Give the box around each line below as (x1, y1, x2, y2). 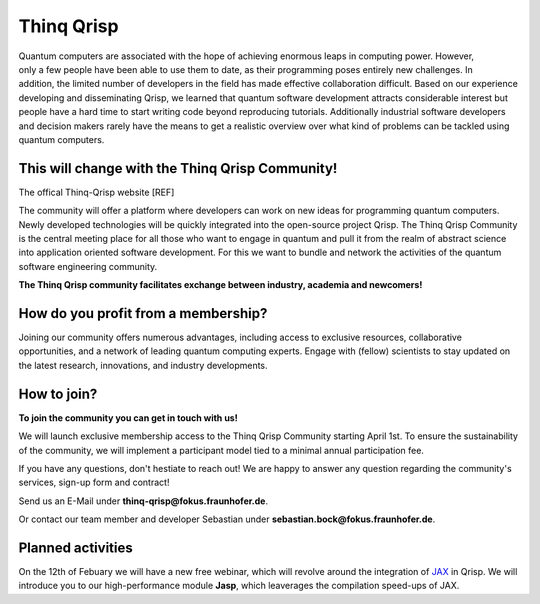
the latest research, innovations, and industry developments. (18, 359, 269, 371)
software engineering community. (18, 260, 158, 272)
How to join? (18, 385, 98, 402)
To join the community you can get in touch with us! (18, 411, 239, 424)
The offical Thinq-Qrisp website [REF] (18, 186, 175, 198)
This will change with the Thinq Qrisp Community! (18, 160, 338, 177)
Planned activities (18, 539, 134, 556)
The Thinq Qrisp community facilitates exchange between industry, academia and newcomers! (18, 279, 423, 291)
